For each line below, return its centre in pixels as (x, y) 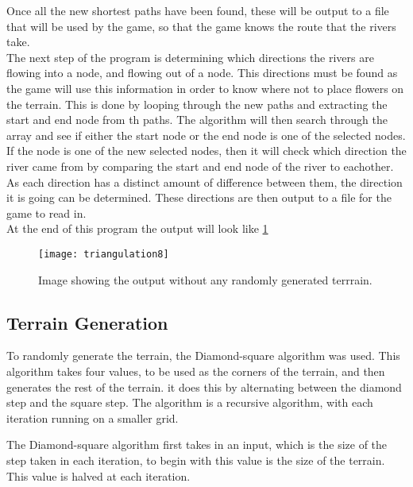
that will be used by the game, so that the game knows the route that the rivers (201, 26)
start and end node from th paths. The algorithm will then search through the (197, 120)
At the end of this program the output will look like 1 (137, 228)
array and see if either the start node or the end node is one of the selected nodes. (206, 135)
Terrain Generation (87, 322)
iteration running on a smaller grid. (93, 417)
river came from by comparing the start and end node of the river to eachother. (200, 166)
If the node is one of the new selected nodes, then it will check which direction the (206, 151)
